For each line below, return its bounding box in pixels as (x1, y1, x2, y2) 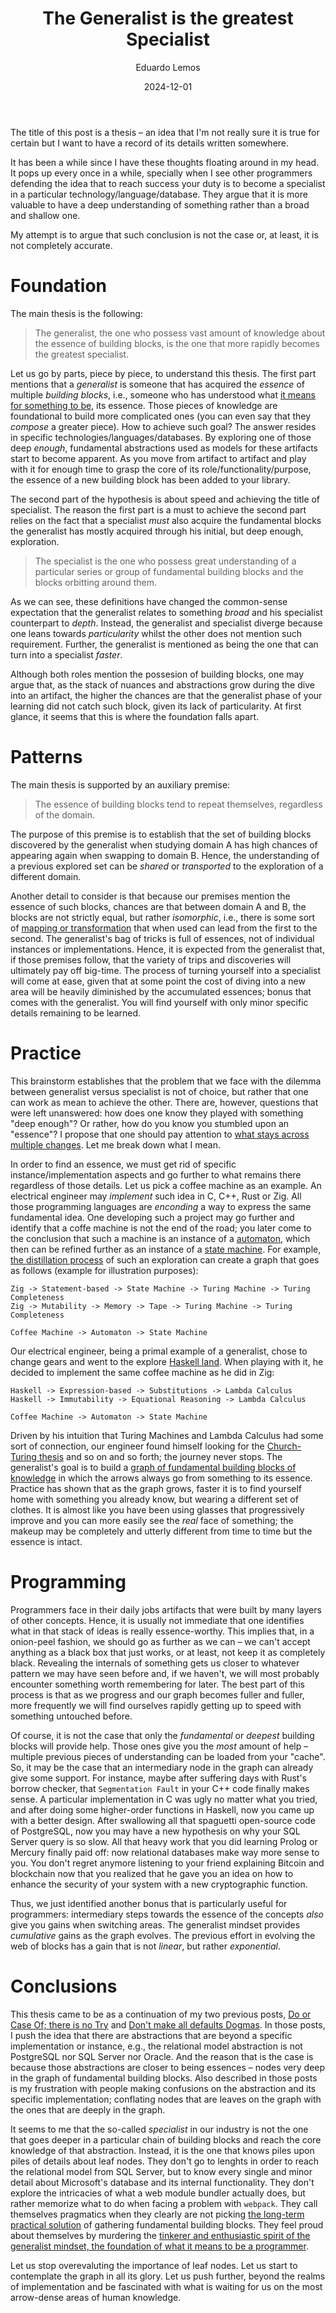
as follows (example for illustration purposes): (10, 1264, 199, 1276)
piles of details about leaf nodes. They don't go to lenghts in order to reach (10, 2155, 320, 2167)
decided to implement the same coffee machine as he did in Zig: (10, 1366, 275, 1378)
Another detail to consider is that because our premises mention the (10, 890, 291, 902)
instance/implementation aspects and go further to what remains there (10, 1168, 302, 1181)
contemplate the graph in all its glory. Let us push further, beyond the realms (10, 2270, 326, 2282)
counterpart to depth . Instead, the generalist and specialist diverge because (10, 617, 323, 629)
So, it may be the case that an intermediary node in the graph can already (10, 1761, 314, 1773)
